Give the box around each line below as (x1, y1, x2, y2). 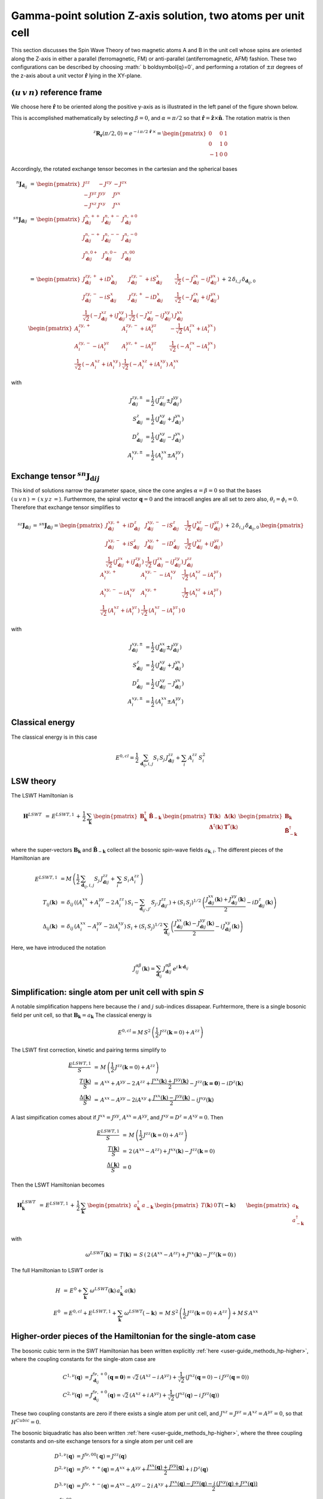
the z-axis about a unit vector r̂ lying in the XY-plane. (11, 72, 142, 79)
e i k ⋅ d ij (172, 964, 188, 972)
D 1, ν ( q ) (54, 1452, 75, 1460)
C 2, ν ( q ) (62, 1390, 83, 1398)
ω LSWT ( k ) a (90, 1286, 121, 1295)
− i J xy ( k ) (190, 1095, 214, 1103)
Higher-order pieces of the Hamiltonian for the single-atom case (11, 1331, 256, 1341)
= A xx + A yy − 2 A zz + (93, 1079, 151, 1087)
